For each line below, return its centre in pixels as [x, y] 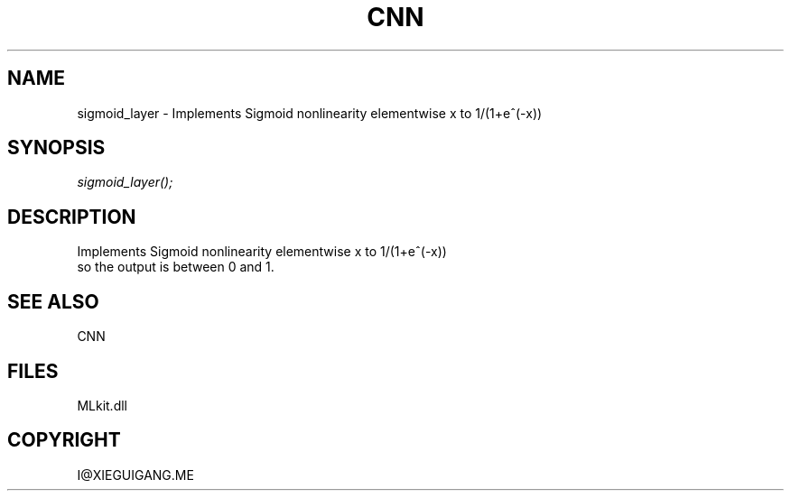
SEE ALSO [53, 301]
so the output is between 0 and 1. [176, 267]
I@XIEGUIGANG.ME [135, 475]
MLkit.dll [102, 405]
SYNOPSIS [56, 148]
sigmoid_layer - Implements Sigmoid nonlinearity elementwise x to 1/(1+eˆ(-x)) [310, 113]
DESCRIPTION [72, 217]
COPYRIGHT [64, 440]
